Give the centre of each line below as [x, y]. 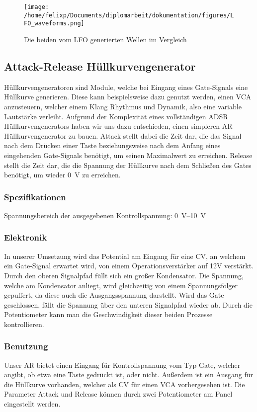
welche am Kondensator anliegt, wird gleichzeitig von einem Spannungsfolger [121, 285]
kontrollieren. [24, 324]
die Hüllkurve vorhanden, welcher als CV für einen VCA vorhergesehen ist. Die [125, 384]
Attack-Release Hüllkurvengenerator [100, 66]
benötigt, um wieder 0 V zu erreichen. [62, 175]
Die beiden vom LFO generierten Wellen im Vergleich [105, 39]
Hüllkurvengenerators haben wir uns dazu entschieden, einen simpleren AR [118, 126]
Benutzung [26, 346]
